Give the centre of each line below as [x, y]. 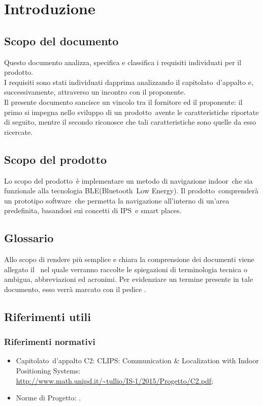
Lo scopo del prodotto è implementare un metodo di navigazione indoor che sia [128, 180]
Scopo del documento [61, 40]
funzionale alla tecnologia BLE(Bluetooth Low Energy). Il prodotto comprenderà [131, 191]
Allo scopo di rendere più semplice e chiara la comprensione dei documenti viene [129, 259]
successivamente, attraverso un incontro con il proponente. [95, 92]
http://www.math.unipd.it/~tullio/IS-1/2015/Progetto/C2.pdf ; [114, 380]
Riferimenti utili [47, 316]
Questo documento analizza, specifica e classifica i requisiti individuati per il [123, 62]
